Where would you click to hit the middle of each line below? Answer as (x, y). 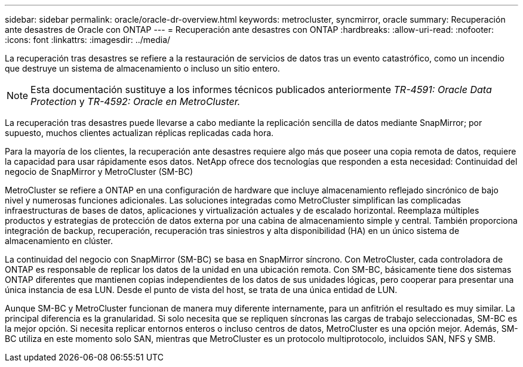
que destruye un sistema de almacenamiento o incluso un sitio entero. (142, 68)
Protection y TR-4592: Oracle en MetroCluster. (136, 101)
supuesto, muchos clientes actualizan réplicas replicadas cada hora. (139, 133)
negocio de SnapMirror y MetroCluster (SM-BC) (99, 172)
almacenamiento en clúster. (59, 241)
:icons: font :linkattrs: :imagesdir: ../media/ (88, 40)
